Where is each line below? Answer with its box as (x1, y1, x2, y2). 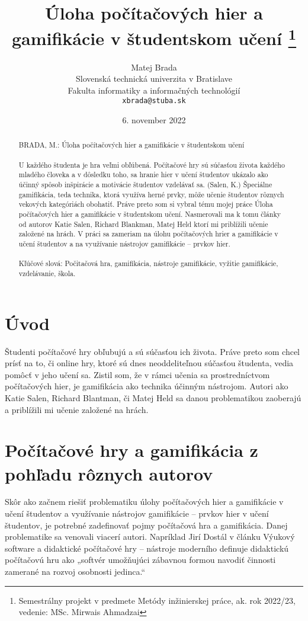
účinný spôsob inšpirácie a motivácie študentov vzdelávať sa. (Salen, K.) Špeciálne (18, 180, 272, 190)
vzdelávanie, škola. (18, 268, 76, 278)
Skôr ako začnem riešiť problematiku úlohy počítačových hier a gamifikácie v (5, 495, 284, 508)
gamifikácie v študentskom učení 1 (11, 24, 297, 50)
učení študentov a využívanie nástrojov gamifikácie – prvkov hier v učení (5, 507, 269, 520)
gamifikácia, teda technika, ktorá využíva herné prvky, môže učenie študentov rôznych (18, 189, 284, 199)
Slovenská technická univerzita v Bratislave (75, 72, 233, 85)
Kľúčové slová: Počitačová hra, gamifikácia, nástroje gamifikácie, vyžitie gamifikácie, (18, 258, 278, 268)
